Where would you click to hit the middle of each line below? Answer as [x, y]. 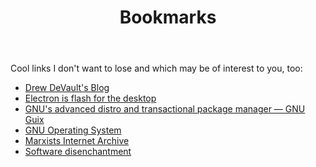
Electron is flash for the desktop [90, 98]
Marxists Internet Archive [77, 141]
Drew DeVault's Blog [67, 88]
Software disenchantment [78, 152]
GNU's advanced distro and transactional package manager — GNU [165, 109]
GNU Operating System [73, 130]
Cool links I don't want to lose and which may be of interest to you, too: [156, 68]
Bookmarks [168, 17]
